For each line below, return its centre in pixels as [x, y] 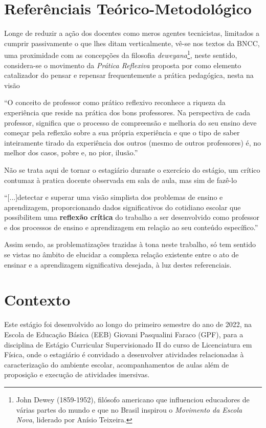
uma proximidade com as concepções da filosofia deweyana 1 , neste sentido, [121, 54]
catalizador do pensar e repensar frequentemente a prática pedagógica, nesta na [129, 75]
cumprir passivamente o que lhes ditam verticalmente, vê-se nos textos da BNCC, [132, 43]
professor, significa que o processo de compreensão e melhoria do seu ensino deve [130, 122]
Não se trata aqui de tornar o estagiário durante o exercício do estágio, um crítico [132, 169]
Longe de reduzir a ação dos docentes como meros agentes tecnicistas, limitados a [132, 33]
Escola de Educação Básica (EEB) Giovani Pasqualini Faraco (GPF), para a [124, 334]
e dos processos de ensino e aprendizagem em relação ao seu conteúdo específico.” [131, 227]
